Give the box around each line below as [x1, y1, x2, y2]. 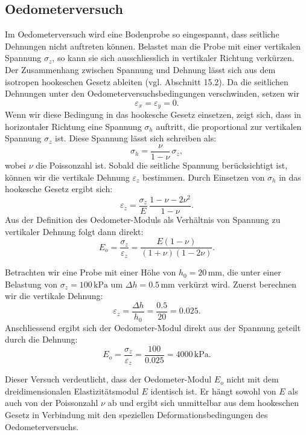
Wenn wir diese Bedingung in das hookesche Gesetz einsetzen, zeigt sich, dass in [5, 108, 301, 121]
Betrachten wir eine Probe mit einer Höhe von [5, 266, 176, 279]
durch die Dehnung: [5, 333, 78, 346]
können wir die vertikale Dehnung [5, 170, 130, 183]
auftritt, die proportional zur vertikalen [156, 120, 302, 132]
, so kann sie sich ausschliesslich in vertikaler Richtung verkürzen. [52, 51, 295, 64]
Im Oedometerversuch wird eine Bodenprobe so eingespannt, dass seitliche [5, 28, 279, 40]
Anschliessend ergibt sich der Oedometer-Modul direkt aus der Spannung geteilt [5, 321, 301, 333]
